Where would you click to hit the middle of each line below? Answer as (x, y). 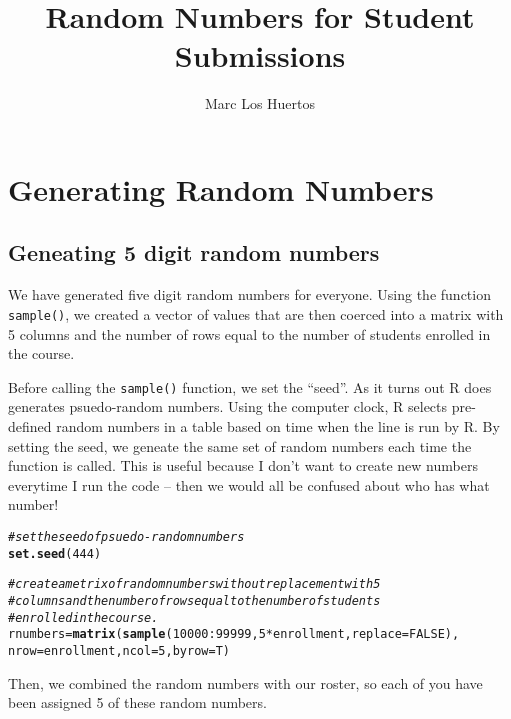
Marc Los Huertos (260, 103)
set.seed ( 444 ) (55, 553)
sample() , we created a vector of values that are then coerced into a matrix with (256, 313)
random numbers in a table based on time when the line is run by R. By (278, 425)
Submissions (260, 55)
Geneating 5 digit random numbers (194, 252)
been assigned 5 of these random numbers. (137, 702)
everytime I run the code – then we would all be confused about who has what (249, 484)
